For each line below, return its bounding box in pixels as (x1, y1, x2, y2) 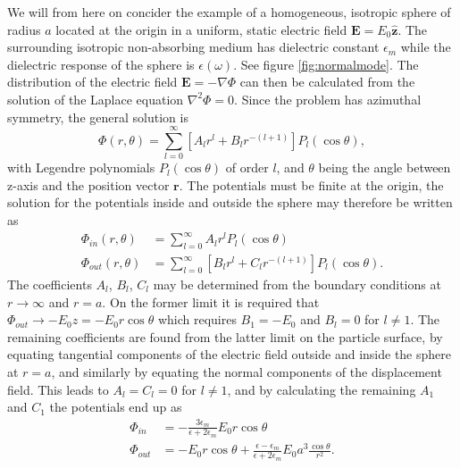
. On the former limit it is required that (102, 292, 320, 311)
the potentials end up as (49, 397, 182, 416)
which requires (157, 310, 237, 329)
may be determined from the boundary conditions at (153, 275, 441, 294)
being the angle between (318, 158, 451, 177)
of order (225, 158, 269, 177)
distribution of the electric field (7, 72, 178, 91)
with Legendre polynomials (7, 158, 155, 177)
